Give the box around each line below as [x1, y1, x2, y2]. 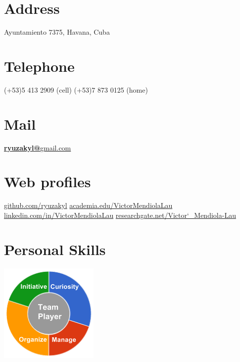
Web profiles [4, 171, 91, 192]
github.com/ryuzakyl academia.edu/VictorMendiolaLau [4, 200, 173, 210]
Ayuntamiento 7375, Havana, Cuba [4, 27, 110, 37]
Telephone [4, 55, 75, 76]
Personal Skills [4, 239, 106, 259]
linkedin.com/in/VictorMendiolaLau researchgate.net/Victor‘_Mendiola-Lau [4, 209, 236, 220]
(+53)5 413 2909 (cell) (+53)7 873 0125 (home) [4, 84, 148, 95]
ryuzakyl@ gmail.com [4, 142, 71, 153]
